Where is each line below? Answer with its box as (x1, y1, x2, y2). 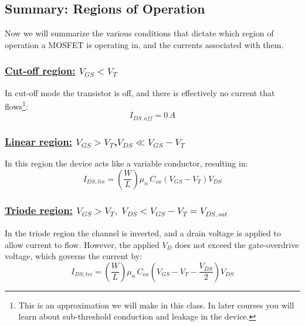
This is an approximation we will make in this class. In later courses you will (18, 298, 294, 311)
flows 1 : (5, 99, 28, 112)
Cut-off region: (5, 63, 76, 78)
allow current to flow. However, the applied (5, 238, 160, 250)
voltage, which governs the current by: (5, 250, 142, 262)
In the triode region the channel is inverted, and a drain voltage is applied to (5, 227, 281, 239)
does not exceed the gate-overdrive (175, 238, 299, 250)
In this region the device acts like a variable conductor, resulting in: (5, 157, 248, 169)
